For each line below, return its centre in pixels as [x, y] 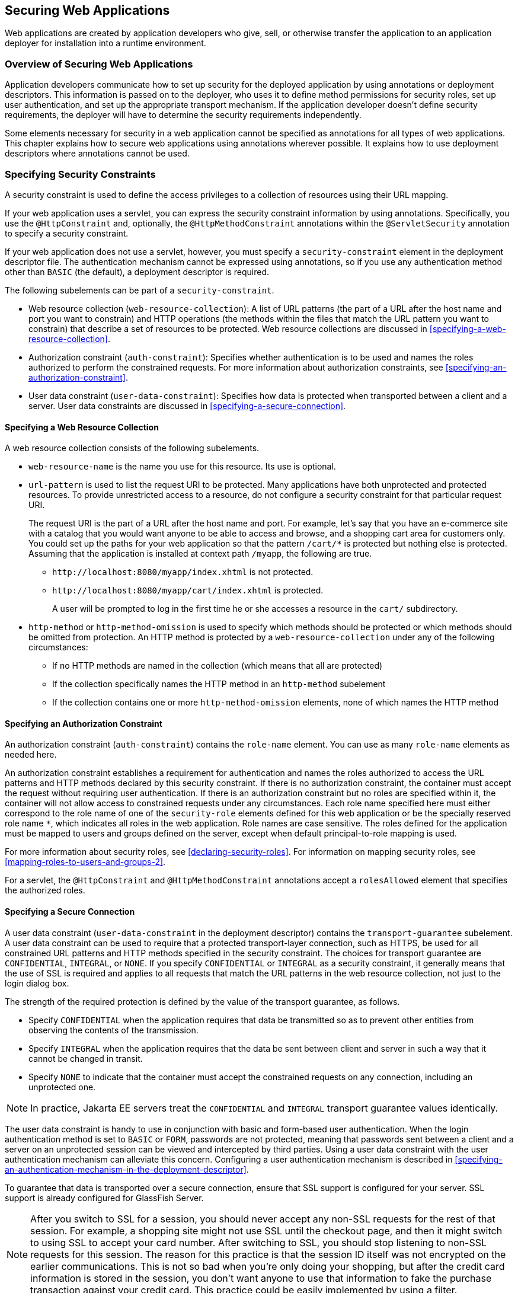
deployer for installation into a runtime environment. [105, 43]
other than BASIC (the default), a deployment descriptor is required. [137, 272]
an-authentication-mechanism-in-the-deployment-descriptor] [126, 1169]
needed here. [31, 755]
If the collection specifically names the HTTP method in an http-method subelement [219, 684]
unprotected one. [62, 1087]
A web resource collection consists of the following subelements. [132, 448]
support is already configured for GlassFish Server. [104, 1198]
